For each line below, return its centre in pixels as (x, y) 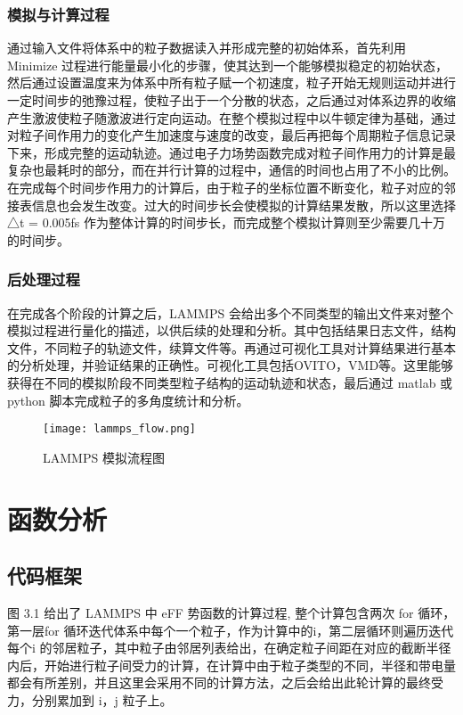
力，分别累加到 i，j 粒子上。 (90, 699)
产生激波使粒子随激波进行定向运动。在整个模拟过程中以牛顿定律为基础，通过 (231, 117)
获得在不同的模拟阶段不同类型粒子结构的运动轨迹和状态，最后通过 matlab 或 (230, 382)
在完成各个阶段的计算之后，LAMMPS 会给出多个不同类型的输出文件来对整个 (230, 312)
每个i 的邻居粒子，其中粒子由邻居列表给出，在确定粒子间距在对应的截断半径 (229, 648)
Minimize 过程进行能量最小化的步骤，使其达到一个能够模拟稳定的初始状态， (228, 65)
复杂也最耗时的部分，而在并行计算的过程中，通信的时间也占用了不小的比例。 (231, 170)
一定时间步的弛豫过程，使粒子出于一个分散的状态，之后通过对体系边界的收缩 (231, 100)
